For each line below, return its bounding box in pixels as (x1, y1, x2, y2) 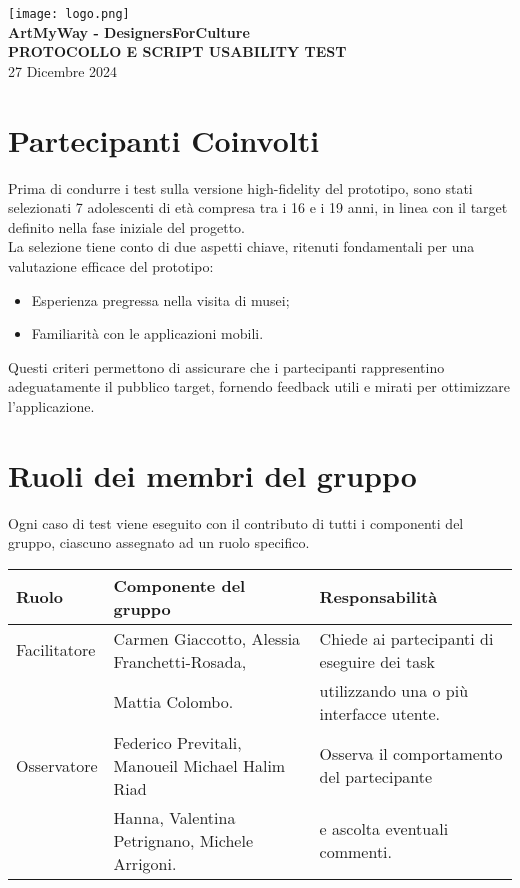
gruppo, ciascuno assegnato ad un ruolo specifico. (8, 532, 310, 553)
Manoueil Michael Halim (113, 753, 286, 777)
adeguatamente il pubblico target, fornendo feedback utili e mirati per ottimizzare (8, 376, 510, 397)
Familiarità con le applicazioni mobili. (31, 323, 264, 344)
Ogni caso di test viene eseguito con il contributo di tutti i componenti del (8, 512, 464, 533)
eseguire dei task (319, 649, 435, 673)
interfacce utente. (319, 701, 441, 725)
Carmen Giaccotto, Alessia (113, 626, 301, 650)
